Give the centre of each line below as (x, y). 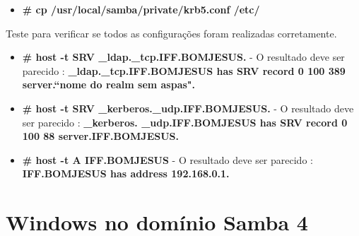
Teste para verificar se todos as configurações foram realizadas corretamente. (171, 33)
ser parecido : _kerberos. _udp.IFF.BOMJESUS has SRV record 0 (185, 122)
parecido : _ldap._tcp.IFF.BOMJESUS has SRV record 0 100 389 (184, 70)
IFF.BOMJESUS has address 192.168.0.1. (126, 173)
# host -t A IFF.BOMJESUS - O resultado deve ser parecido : (167, 159)
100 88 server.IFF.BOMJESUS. (100, 136)
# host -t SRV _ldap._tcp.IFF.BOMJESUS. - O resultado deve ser (183, 57)
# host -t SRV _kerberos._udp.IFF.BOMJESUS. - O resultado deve (188, 108)
